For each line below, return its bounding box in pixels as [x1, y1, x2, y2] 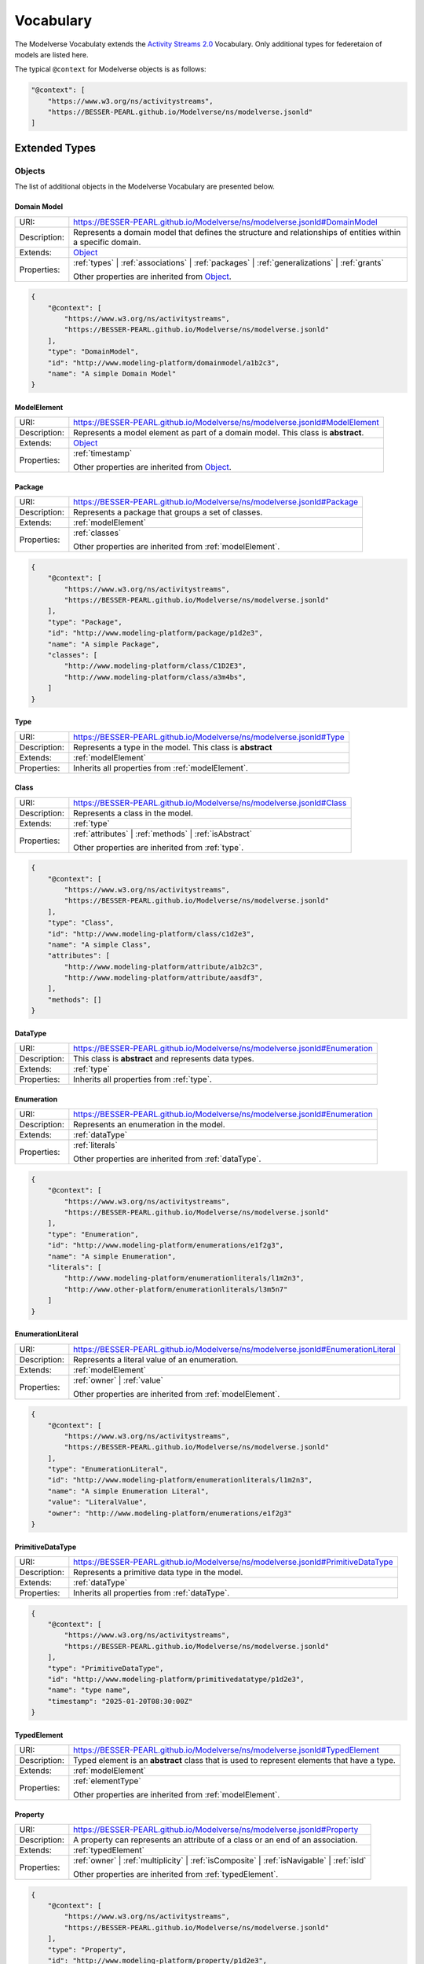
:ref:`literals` [73, 1140, 118, 1151]
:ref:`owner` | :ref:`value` [73, 1375, 164, 1386]
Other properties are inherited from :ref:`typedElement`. [73, 1869, 279, 1880]
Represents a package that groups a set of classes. [73, 507, 263, 518]
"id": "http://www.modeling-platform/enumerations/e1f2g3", [47, 1241, 284, 1250]
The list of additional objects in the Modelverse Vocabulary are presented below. [14, 181, 275, 192]
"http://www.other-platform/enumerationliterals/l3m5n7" [64, 1284, 288, 1294]
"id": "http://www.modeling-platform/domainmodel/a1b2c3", [47, 358, 280, 367]
